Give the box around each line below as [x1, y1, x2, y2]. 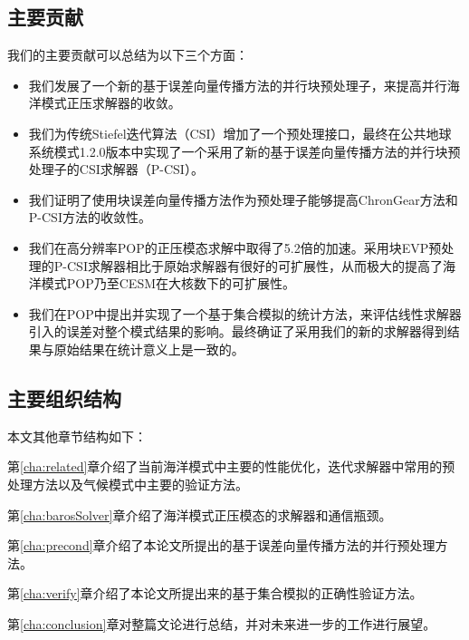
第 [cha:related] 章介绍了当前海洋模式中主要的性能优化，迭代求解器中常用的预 [7, 457, 455, 476]
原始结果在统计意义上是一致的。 [53, 339, 244, 358]
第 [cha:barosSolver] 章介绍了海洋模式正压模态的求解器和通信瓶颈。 [7, 505, 392, 524]
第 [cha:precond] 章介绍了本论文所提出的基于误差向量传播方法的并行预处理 [7, 536, 435, 555]
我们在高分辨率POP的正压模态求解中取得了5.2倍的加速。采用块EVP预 [28, 238, 442, 257]
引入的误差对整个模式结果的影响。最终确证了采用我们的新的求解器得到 [28, 322, 447, 341]
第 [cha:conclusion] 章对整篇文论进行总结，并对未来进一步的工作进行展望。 [7, 614, 436, 633]
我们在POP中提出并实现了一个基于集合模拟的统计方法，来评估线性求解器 [28, 304, 462, 323]
